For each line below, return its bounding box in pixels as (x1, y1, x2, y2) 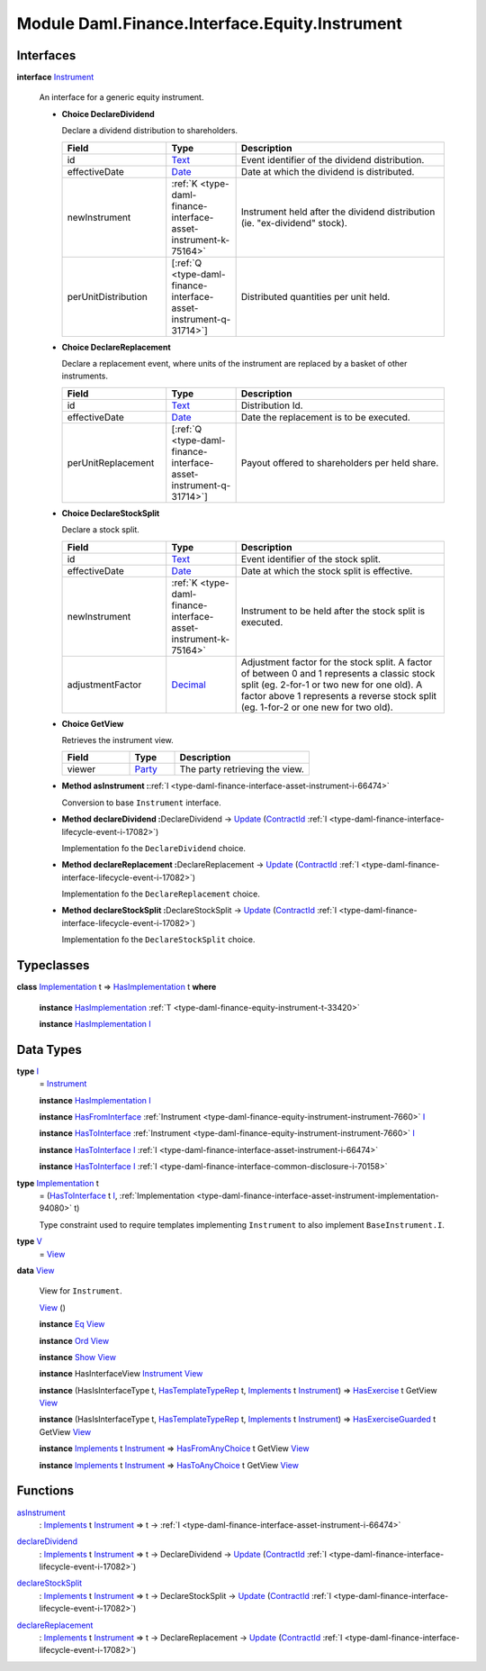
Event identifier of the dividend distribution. (240, 153, 425, 166)
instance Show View (39, 1351, 117, 1362)
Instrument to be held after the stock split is (240, 604, 426, 617)
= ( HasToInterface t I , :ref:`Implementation (39, 1190, 195, 1201)
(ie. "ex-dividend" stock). (240, 216, 348, 229)
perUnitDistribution (67, 290, 148, 303)
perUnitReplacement (67, 456, 155, 468)
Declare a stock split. (61, 524, 139, 535)
